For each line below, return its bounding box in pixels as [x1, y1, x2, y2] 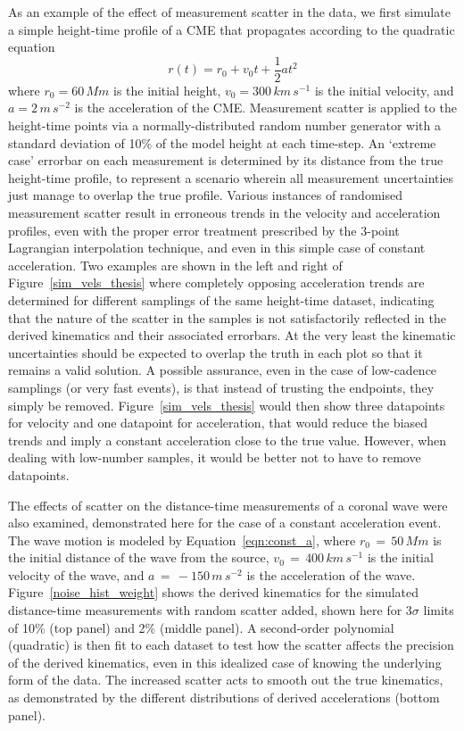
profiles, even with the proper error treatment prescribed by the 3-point [8, 220, 400, 239]
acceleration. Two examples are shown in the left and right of [8, 255, 343, 274]
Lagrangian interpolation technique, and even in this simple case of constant [8, 238, 426, 257]
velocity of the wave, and [8, 565, 145, 584]
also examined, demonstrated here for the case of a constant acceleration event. [8, 513, 442, 532]
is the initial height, [113, 80, 221, 99]
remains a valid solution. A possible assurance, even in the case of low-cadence [8, 361, 437, 379]
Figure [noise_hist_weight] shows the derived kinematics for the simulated [8, 583, 419, 602]
